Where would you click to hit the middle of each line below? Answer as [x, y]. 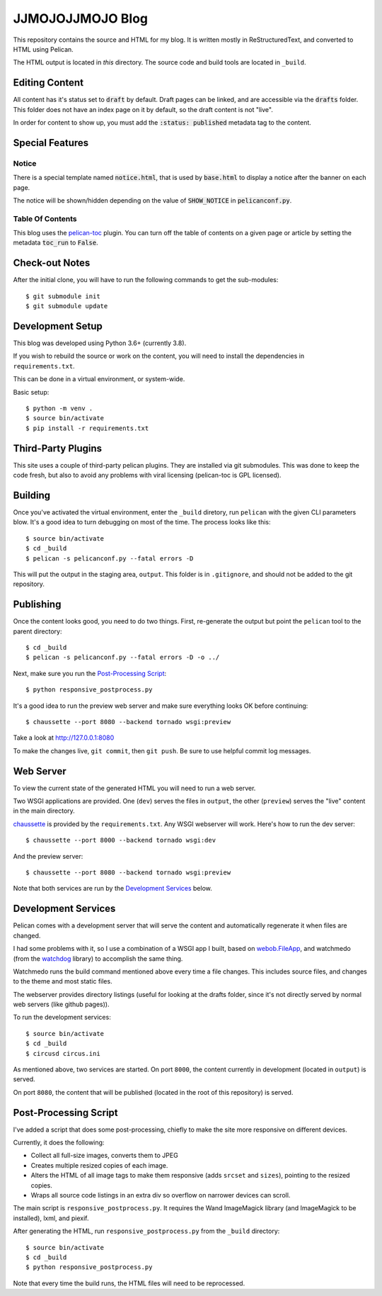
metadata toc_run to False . [56, 243]
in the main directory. [44, 811]
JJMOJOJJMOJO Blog [81, 18]
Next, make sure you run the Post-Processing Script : [90, 673]
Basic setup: [31, 392]
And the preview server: [48, 856]
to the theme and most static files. [63, 981]
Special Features [51, 143]
